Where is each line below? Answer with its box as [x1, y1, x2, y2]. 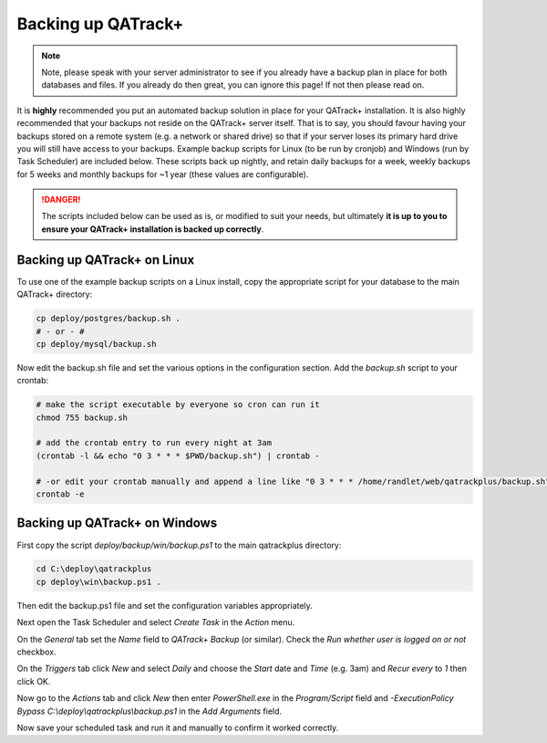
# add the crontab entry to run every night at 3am [36, 438, 273, 448]
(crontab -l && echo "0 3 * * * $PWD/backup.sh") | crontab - [36, 450, 320, 461]
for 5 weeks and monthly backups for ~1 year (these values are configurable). [16, 169, 309, 180]
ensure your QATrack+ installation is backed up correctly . [41, 224, 264, 235]
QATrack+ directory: [16, 288, 93, 300]
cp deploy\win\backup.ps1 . [36, 576, 161, 587]
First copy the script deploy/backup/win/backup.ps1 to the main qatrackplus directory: [16, 539, 342, 550]
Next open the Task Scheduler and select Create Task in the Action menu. [16, 617, 295, 628]
